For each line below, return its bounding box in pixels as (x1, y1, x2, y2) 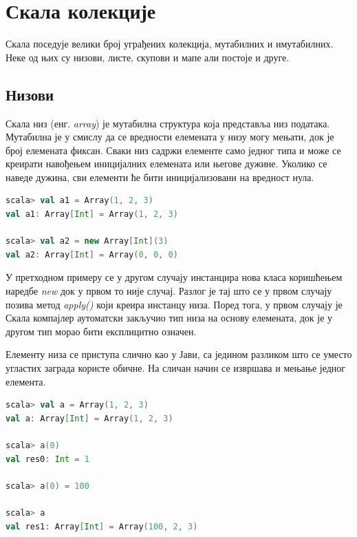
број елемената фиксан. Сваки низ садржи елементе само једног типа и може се (6, 143, 341, 157)
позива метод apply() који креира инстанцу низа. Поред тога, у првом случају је (6, 297, 343, 311)
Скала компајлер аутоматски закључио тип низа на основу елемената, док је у (6, 310, 333, 325)
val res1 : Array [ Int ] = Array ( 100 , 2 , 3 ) (6, 521, 198, 531)
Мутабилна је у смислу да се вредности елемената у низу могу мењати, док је (6, 129, 334, 144)
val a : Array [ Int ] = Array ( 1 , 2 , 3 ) (6, 413, 173, 423)
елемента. (6, 374, 46, 388)
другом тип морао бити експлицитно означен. (6, 324, 197, 338)
